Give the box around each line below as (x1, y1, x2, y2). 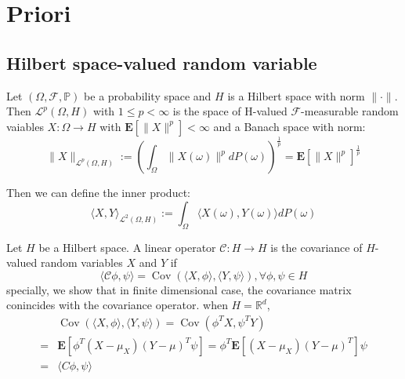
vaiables (6, 118, 44, 134)
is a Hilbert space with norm (227, 87, 365, 104)
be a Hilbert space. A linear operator (38, 239, 216, 255)
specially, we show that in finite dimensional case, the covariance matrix (6, 281, 352, 297)
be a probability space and (84, 87, 212, 104)
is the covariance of (270, 239, 363, 255)
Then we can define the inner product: (6, 184, 190, 201)
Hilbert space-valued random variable (6, 50, 317, 75)
